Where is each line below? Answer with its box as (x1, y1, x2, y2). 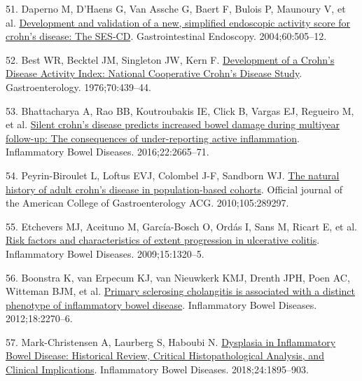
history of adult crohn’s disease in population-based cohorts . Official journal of (6, 181, 342, 196)
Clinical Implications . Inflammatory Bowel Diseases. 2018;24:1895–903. (6, 362, 309, 377)
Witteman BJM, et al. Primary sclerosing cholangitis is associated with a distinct (6, 284, 356, 298)
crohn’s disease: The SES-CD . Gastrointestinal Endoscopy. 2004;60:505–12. (6, 29, 327, 43)
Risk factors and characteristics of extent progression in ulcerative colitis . (6, 233, 320, 247)
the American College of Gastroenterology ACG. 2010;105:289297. (6, 195, 289, 210)
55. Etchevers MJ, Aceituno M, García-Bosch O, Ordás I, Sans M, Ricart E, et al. (6, 219, 358, 233)
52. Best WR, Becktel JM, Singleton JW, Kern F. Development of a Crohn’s (6, 52, 335, 67)
